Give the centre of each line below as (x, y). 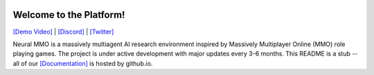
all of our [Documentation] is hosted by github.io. (83, 63)
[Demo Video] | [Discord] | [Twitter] (63, 32)
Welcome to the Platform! (69, 15)
